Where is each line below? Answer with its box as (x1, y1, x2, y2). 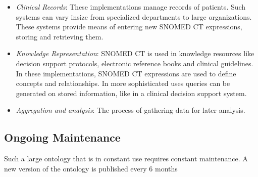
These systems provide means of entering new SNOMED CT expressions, (16, 21, 242, 32)
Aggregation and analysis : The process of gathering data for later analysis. (16, 105, 245, 115)
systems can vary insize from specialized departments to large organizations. (16, 11, 252, 22)
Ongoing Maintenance (4, 129, 121, 145)
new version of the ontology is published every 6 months (4, 163, 178, 173)
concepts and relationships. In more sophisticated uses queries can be (16, 78, 230, 88)
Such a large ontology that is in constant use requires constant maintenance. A (4, 153, 248, 164)
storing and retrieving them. (16, 31, 104, 41)
